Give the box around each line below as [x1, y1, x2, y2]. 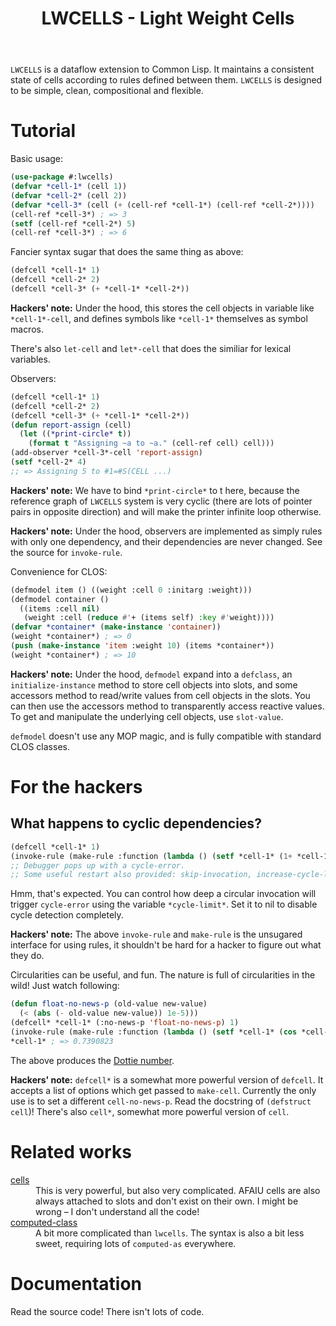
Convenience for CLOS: [10, 565, 108, 577]
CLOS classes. [10, 740, 70, 752]
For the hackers [10, 775, 143, 798]
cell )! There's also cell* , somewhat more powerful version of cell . [10, 1105, 290, 1117]
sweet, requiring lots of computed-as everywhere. [35, 1237, 237, 1249]
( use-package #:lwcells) [10, 172, 114, 182]
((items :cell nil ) [19, 603, 101, 614]
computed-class [10, 1216, 78, 1228]
